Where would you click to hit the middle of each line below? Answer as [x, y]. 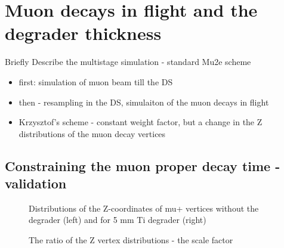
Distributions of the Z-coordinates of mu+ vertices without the [144, 208]
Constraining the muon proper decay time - [143, 165]
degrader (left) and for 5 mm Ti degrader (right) [118, 220]
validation [36, 183]
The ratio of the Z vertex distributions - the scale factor [131, 240]
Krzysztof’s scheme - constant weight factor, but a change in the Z [141, 122]
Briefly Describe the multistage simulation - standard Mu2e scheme [128, 62]
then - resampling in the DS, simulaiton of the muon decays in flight [144, 102]
